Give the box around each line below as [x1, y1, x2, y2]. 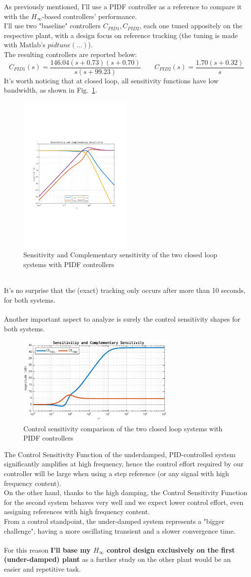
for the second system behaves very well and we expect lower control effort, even [4, 497, 244, 507]
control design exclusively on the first [107, 544, 235, 555]
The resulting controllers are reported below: [4, 49, 137, 59]
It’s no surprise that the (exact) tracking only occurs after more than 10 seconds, [4, 285, 246, 295]
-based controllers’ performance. [42, 11, 137, 21]
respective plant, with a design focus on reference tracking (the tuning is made [4, 30, 238, 40]
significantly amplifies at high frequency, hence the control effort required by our [4, 459, 244, 469]
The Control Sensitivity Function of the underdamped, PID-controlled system [4, 449, 236, 459]
